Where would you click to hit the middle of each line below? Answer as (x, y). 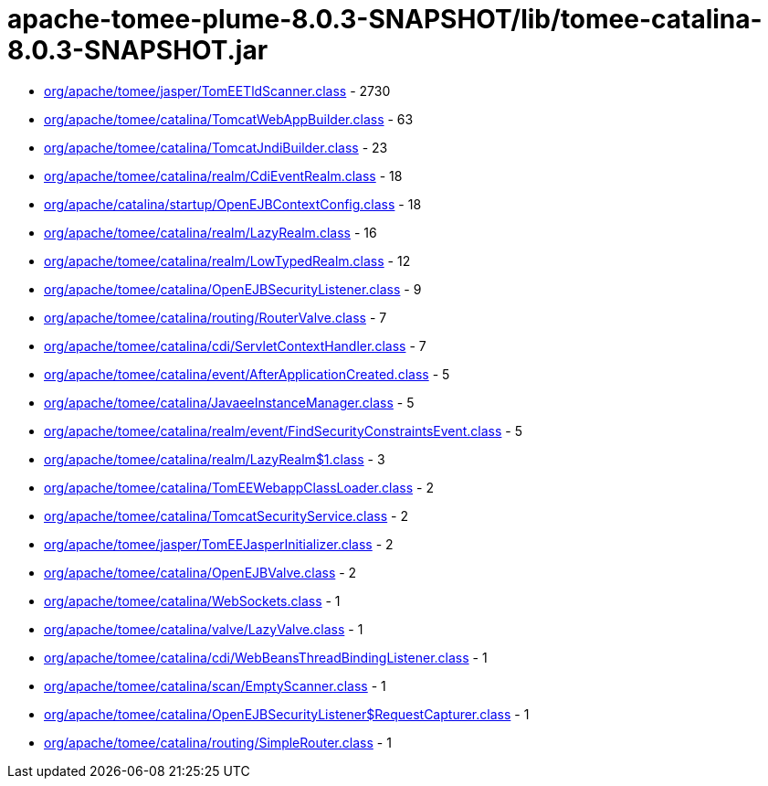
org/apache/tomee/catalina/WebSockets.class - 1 (192, 600)
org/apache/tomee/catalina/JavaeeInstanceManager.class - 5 (229, 402)
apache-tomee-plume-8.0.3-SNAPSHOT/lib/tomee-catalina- (385, 19)
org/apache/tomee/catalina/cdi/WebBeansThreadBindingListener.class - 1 (266, 657)
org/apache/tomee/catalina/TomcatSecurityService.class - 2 (226, 515)
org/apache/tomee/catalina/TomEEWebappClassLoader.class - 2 (239, 487)
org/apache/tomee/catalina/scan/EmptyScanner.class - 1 (215, 685)
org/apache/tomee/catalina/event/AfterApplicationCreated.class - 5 (247, 374)
